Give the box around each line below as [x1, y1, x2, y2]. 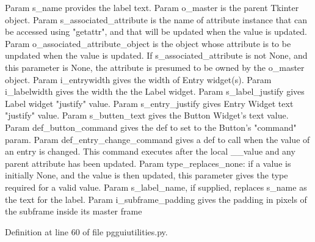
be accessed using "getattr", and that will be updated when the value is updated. [5, 25, 307, 38]
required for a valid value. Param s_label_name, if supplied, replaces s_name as [5, 180, 307, 193]
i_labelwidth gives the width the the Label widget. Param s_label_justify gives [5, 85, 305, 98]
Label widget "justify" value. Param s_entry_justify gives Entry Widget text [5, 97, 294, 109]
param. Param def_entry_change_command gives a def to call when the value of [5, 133, 310, 145]
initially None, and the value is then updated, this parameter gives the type [5, 169, 288, 182]
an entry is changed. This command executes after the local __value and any [5, 145, 295, 158]
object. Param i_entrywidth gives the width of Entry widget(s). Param [5, 73, 272, 86]
